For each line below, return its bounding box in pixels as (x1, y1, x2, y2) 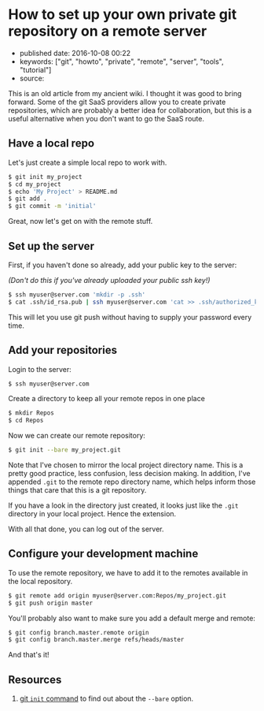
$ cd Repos (8, 416, 44, 425)
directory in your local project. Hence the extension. (8, 509, 177, 518)
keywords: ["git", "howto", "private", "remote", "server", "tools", (19, 57, 224, 66)
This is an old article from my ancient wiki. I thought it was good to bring (8, 88, 242, 98)
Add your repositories (8, 344, 118, 357)
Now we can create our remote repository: (8, 431, 145, 441)
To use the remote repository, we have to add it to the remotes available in (8, 568, 248, 577)
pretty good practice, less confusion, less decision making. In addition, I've (8, 469, 251, 478)
